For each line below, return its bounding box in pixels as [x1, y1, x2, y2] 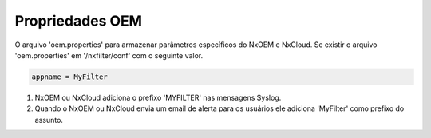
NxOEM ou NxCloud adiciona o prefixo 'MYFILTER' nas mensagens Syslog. [34, 93, 282, 102]
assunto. [34, 115, 64, 124]
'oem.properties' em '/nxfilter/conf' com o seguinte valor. [14, 50, 204, 60]
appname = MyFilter [31, 72, 108, 81]
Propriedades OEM [14, 12, 143, 30]
